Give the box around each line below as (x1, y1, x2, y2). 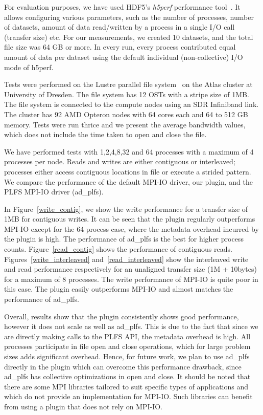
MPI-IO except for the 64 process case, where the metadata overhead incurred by (4, 223, 259, 234)
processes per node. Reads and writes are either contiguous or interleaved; (4, 156, 235, 167)
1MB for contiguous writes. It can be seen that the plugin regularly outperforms (4, 213, 255, 224)
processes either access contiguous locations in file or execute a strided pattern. (4, 166, 251, 177)
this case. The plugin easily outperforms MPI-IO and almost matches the (4, 283, 233, 294)
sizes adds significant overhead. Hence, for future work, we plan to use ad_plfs (4, 351, 250, 361)
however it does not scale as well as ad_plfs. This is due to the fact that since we (4, 321, 258, 332)
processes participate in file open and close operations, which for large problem (4, 341, 251, 352)
